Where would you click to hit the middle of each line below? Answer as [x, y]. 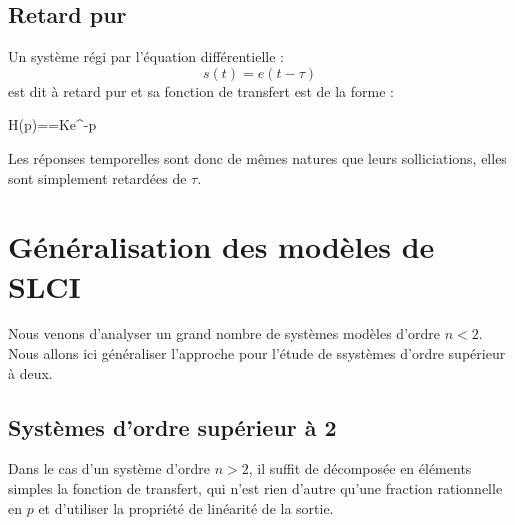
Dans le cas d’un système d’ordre [109, 468]
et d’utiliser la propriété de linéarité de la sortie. [186, 507]
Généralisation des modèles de [221, 246]
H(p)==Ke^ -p [52, 124]
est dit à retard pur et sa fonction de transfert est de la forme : [201, 90]
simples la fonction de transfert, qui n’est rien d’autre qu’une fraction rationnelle [255, 488]
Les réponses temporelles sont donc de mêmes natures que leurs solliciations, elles [257, 157]
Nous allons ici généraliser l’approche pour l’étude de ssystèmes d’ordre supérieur [257, 353]
